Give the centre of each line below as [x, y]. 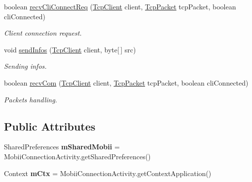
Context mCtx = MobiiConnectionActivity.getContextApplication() [108, 173]
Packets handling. [31, 99]
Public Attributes [50, 126]
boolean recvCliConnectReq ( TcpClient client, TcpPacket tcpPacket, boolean [120, 6]
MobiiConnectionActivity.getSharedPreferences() [77, 156]
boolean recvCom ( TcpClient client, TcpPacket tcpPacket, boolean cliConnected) [126, 82]
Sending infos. [25, 66]
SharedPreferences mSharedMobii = [62, 147]
